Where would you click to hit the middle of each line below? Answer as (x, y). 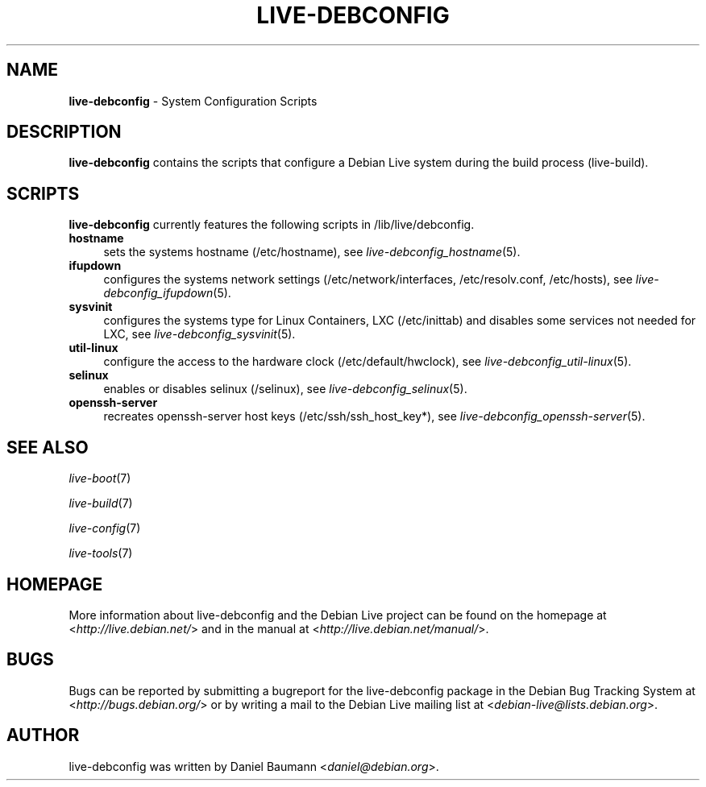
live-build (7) (101, 503)
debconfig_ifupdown (158, 293)
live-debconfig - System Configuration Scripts (193, 101)
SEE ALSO (48, 447)
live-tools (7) (101, 553)
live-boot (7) (100, 478)
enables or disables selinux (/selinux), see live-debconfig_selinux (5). (285, 389)
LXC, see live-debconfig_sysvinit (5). (199, 334)
